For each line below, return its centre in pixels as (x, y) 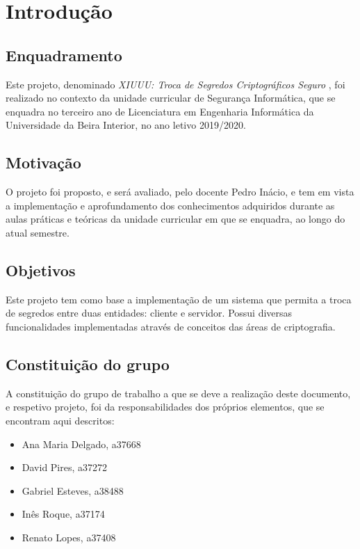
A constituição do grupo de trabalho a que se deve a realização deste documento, (178, 393)
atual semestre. (38, 232)
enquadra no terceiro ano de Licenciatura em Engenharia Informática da (160, 111)
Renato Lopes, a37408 (69, 537)
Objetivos (41, 270)
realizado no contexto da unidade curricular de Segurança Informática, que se (171, 98)
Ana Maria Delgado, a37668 (81, 444)
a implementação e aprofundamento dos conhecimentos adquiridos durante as (170, 205)
